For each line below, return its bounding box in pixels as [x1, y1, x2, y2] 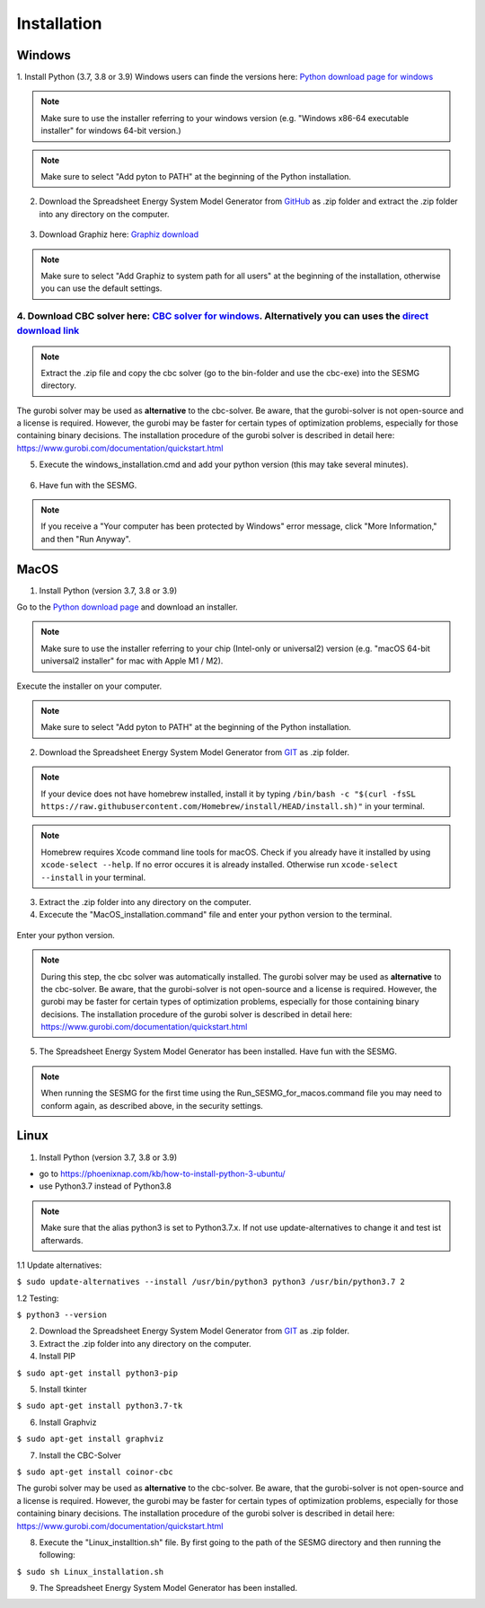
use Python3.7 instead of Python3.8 [39, 1181, 172, 1191]
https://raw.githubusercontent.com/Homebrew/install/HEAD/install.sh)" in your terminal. [40, 801, 426, 812]
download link [16, 324, 80, 337]
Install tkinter [39, 1384, 87, 1395]
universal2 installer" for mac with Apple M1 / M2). [40, 655, 224, 666]
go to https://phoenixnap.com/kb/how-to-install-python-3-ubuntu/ [39, 1168, 287, 1179]
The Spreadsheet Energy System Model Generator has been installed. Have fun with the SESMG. [39, 1046, 398, 1057]
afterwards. [40, 1235, 84, 1245]
